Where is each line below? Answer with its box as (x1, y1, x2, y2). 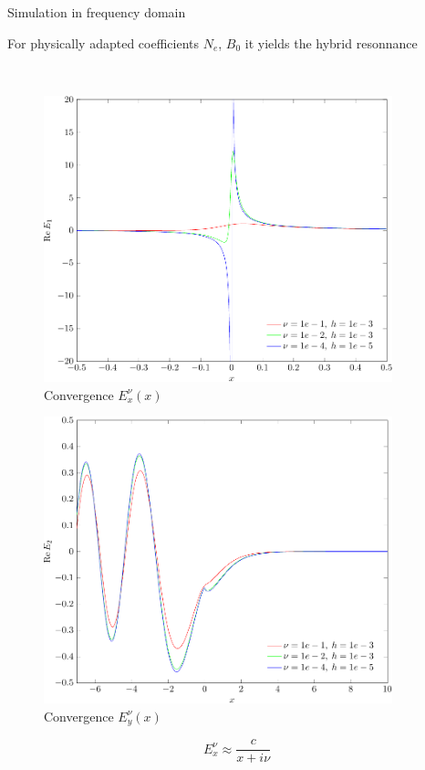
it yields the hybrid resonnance (244, 33, 418, 52)
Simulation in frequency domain (7, 3, 186, 21)
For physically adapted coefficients (7, 33, 199, 52)
